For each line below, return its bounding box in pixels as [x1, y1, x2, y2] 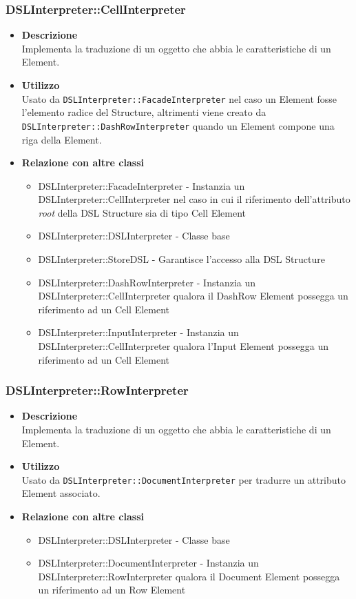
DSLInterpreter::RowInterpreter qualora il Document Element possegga [38, 569, 340, 583]
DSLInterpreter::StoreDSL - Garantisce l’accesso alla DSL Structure [38, 252, 325, 266]
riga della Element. [21, 132, 102, 146]
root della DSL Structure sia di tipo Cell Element [38, 205, 247, 219]
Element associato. [21, 486, 101, 500]
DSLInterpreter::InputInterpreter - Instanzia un [38, 325, 239, 340]
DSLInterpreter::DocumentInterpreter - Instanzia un [38, 556, 259, 570]
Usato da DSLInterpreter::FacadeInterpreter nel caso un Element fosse [21, 91, 337, 106]
